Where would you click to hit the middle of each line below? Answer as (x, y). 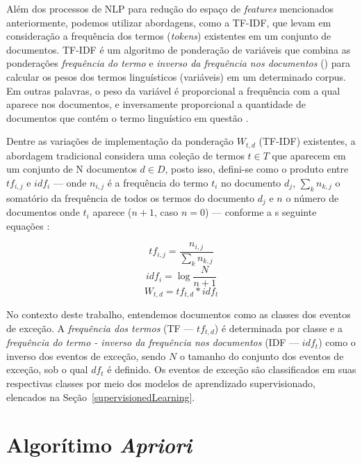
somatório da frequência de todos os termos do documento (131, 197)
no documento (251, 182)
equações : (28, 225)
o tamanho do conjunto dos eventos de (262, 355)
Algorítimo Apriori (99, 445)
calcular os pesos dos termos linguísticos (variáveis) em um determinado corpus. (176, 76)
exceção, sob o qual (47, 369)
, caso (166, 212)
